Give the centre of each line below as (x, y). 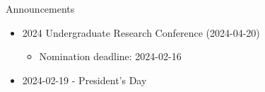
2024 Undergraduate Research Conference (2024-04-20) (141, 32)
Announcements (40, 8)
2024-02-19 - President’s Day (84, 80)
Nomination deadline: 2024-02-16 (110, 56)
